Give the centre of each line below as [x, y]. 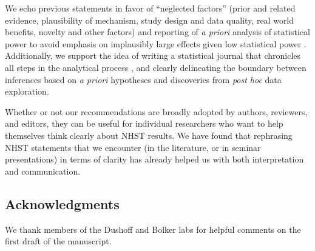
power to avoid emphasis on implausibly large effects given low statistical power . [156, 43]
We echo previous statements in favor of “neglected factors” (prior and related [150, 8]
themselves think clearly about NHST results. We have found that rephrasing [149, 135]
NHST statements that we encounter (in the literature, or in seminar [133, 147]
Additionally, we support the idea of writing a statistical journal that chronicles [153, 55]
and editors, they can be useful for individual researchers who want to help [144, 123]
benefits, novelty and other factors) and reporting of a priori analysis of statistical [157, 32]
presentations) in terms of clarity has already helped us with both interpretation [154, 159]
